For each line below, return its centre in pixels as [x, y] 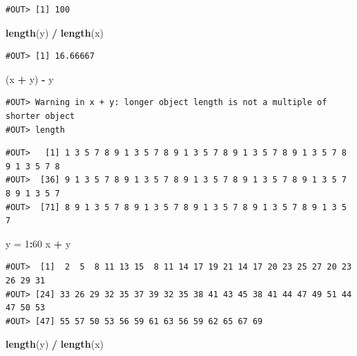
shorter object [40, 116]
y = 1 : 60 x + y [38, 243]
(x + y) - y [30, 78]
